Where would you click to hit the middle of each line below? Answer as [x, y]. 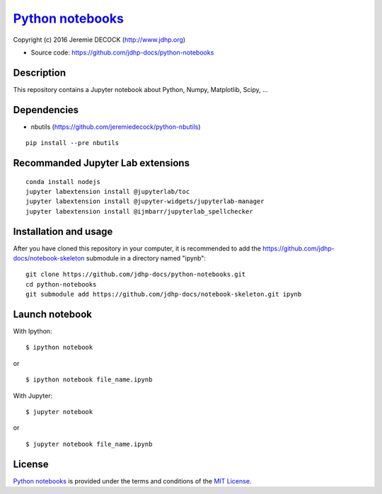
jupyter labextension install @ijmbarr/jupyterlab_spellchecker [140, 211]
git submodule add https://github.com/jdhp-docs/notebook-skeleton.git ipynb [164, 294]
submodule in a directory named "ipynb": [146, 258]
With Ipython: [33, 331]
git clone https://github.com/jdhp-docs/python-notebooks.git [136, 275]
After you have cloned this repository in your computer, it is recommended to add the [137, 248]
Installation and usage [63, 231]
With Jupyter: [33, 396]
